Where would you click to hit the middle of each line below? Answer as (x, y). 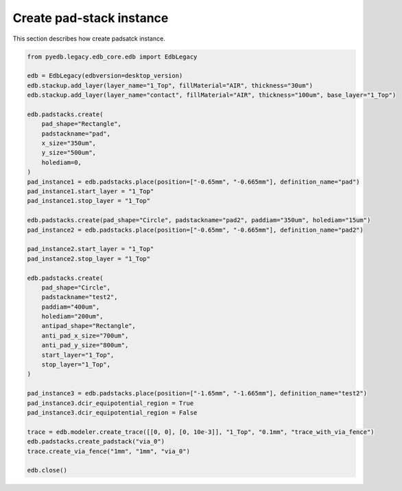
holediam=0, (62, 162)
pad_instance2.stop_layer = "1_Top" (89, 259)
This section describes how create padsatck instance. (89, 39)
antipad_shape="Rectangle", (89, 326)
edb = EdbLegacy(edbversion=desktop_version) (105, 76)
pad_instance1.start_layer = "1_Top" (91, 192)
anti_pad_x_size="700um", (85, 336)
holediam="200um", (72, 317)
